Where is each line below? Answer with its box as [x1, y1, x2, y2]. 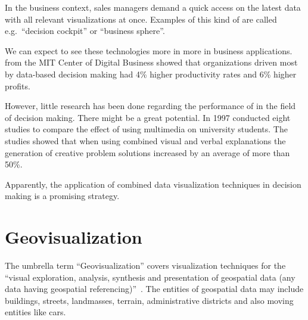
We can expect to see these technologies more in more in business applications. [5, 44, 293, 57]
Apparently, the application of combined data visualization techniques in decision [5, 178, 301, 190]
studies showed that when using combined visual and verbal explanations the [5, 134, 286, 147]
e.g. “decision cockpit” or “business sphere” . [5, 24, 165, 37]
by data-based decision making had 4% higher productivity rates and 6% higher [5, 67, 297, 80]
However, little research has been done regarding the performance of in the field [5, 100, 296, 112]
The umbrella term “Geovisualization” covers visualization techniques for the [5, 259, 286, 272]
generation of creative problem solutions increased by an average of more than [5, 146, 290, 159]
